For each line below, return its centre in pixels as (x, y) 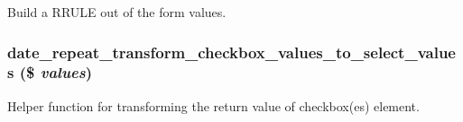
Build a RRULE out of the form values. (117, 12)
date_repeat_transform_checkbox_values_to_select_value (231, 52)
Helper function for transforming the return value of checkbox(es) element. (213, 105)
